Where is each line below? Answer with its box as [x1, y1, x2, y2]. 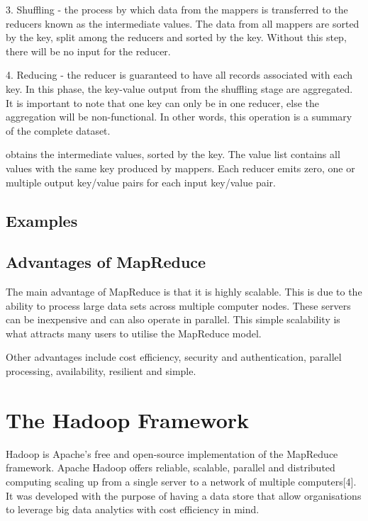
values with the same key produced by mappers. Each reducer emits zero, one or [6, 160, 355, 175]
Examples [6, 209, 78, 231]
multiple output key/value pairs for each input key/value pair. [6, 174, 276, 189]
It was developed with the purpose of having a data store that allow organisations [6, 488, 362, 503]
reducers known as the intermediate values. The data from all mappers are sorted [6, 16, 359, 30]
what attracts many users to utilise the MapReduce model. [6, 325, 262, 340]
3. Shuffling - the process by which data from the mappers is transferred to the [6, 2, 348, 16]
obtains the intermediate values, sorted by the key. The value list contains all [6, 147, 340, 162]
